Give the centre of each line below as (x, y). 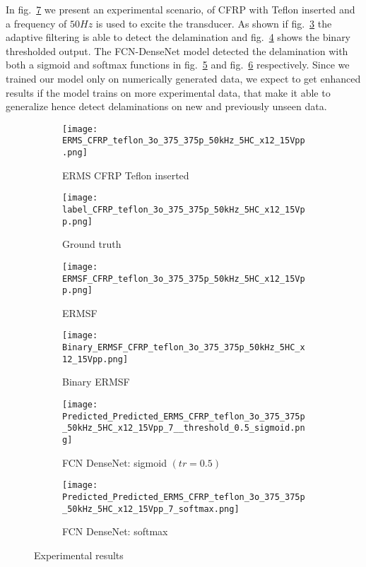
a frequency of (36, 23)
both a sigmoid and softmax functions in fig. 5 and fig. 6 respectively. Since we (178, 65)
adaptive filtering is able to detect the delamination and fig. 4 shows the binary (178, 37)
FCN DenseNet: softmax (115, 531)
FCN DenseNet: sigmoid (114, 462)
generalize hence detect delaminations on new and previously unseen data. (166, 106)
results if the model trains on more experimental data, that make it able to (168, 92)
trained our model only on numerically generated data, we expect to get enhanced (183, 78)
